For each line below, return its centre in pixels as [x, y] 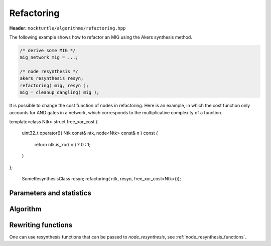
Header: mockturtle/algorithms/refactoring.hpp [67, 28]
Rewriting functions [41, 225]
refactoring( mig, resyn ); [54, 85]
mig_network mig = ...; [49, 57]
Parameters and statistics [50, 193]
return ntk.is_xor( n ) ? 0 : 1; [62, 144]
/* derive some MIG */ [48, 50]
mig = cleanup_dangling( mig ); [60, 92]
